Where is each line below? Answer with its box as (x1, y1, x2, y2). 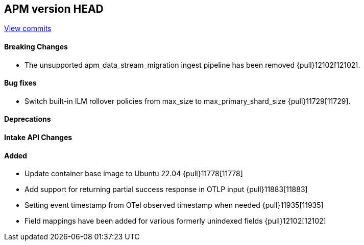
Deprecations (4, 115, 51, 124)
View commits (4, 24, 52, 33)
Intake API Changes (4, 133, 72, 142)
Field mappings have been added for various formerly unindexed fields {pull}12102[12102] (25, 216, 326, 226)
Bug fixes (4, 78, 37, 88)
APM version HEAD (4, 3, 104, 15)
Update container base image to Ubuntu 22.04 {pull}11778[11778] (25, 169, 243, 178)
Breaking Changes (4, 42, 68, 51)
